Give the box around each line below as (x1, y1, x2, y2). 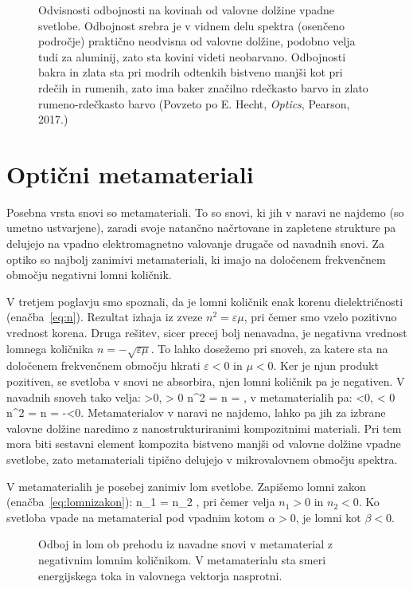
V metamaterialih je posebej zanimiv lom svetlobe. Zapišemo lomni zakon (6, 477, 366, 494)
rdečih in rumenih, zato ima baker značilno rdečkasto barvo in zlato (38, 79, 368, 96)
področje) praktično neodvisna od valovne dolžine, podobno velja (38, 33, 356, 49)
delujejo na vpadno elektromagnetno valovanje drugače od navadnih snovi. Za (6, 235, 385, 252)
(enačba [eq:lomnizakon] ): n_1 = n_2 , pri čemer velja (6, 493, 275, 510)
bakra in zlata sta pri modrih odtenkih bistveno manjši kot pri (38, 64, 343, 80)
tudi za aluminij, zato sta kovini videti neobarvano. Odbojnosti (38, 48, 346, 65)
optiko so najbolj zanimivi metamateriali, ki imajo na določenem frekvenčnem (6, 250, 386, 267)
